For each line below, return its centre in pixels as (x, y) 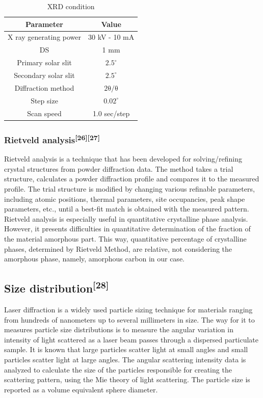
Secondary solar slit (44, 75)
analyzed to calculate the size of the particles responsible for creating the (118, 369)
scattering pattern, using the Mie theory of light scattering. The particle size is (127, 379)
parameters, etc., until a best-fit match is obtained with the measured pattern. (127, 209)
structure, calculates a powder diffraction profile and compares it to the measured (132, 179)
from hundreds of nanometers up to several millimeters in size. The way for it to (129, 319)
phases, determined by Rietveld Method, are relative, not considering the (118, 248)
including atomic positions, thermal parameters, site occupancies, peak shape (125, 198)
